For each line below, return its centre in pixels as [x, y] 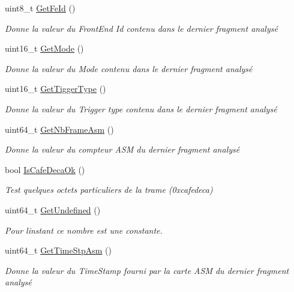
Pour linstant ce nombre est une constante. [84, 230]
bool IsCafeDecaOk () [45, 169]
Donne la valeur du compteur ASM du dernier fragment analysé [122, 149]
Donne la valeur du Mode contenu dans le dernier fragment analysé [129, 68]
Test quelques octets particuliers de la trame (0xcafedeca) [109, 190]
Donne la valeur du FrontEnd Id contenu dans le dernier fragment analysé [141, 28]
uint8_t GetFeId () [40, 8]
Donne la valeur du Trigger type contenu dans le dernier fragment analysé [141, 108]
